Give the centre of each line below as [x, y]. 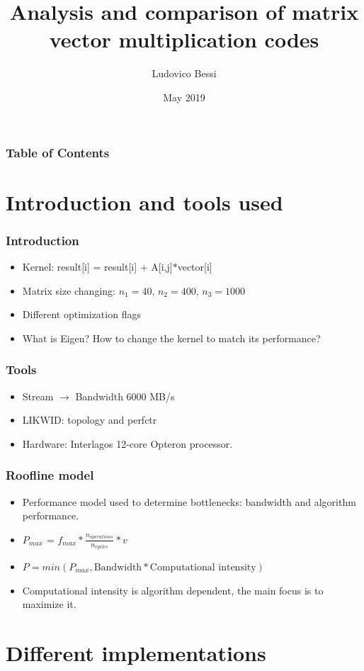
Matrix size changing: [69, 290]
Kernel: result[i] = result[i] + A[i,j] [97, 267]
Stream [38, 396]
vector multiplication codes [184, 39]
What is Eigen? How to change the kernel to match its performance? [171, 338]
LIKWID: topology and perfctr [90, 420]
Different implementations [136, 653]
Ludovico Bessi [184, 73]
